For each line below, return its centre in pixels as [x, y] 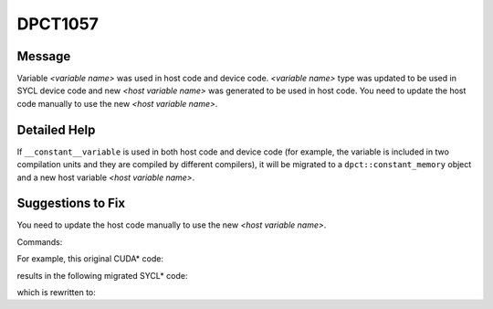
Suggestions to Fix [71, 203]
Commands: [40, 241]
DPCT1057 [58, 24]
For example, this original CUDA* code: [90, 259]
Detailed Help [56, 129]
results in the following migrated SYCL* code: [102, 275]
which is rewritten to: [56, 292]
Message [44, 56]
